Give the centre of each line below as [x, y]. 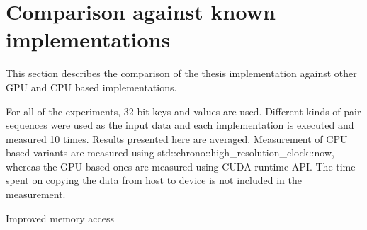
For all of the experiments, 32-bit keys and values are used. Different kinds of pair [183, 111]
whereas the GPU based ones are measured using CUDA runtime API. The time [181, 166]
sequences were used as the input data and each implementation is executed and [180, 125]
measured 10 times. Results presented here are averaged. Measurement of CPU [177, 138]
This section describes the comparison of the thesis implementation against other [181, 73]
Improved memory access [60, 218]
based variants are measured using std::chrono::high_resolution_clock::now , [170, 153]
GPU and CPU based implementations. [91, 87]
